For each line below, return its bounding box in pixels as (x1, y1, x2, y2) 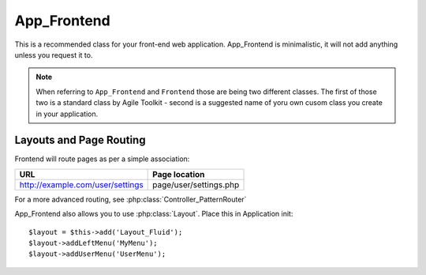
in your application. (35, 109, 99, 119)
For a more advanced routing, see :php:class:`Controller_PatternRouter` (14, 194, 247, 204)
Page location (152, 168, 205, 179)
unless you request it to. (14, 50, 93, 59)
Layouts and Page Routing (14, 134, 146, 147)
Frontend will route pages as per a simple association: (14, 154, 190, 164)
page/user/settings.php (152, 179, 240, 190)
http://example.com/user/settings (19, 179, 144, 190)
